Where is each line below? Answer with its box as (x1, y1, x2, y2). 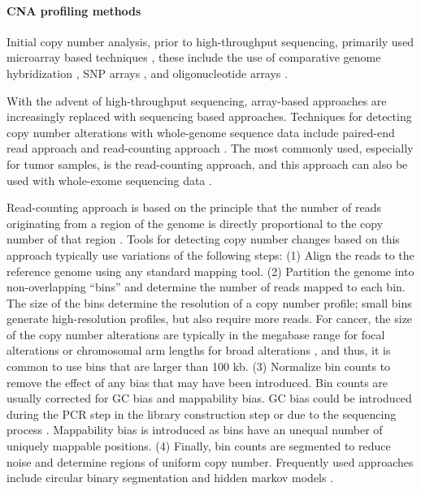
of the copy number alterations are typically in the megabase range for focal (7, 325, 385, 342)
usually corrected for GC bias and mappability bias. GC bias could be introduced (7, 390, 412, 407)
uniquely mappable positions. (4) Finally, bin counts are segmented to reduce (7, 437, 391, 454)
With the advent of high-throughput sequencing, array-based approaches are (7, 92, 387, 109)
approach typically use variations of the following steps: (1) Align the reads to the (7, 246, 414, 263)
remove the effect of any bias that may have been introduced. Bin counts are (7, 373, 388, 390)
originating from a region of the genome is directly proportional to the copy (7, 214, 384, 231)
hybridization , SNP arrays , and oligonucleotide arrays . (7, 64, 288, 81)
